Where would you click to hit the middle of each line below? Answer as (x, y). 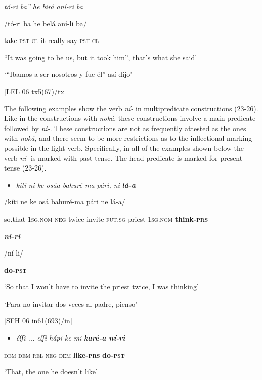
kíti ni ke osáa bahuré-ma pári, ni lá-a (76, 184)
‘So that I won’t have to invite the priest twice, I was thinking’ (101, 287)
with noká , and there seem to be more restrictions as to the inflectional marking (128, 138)
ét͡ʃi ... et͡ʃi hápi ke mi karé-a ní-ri (71, 338)
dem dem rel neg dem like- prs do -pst (64, 354)
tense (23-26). (25, 168)
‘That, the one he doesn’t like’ (51, 372)
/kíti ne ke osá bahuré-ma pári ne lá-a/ (65, 202)
